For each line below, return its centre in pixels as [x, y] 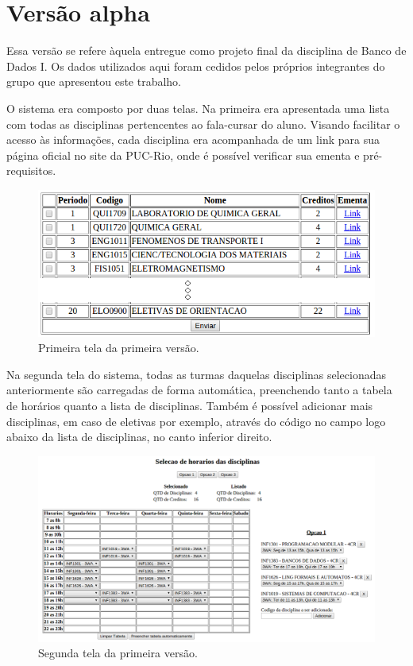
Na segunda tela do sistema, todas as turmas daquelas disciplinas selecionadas [197, 374]
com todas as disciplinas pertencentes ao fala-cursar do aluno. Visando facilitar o [203, 124]
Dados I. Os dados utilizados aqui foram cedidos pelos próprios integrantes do [196, 66]
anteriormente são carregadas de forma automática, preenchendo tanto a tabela [199, 390]
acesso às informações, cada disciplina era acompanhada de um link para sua [193, 139]
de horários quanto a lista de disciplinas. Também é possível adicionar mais [190, 405]
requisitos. [31, 170]
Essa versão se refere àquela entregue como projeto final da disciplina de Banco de [206, 50]
